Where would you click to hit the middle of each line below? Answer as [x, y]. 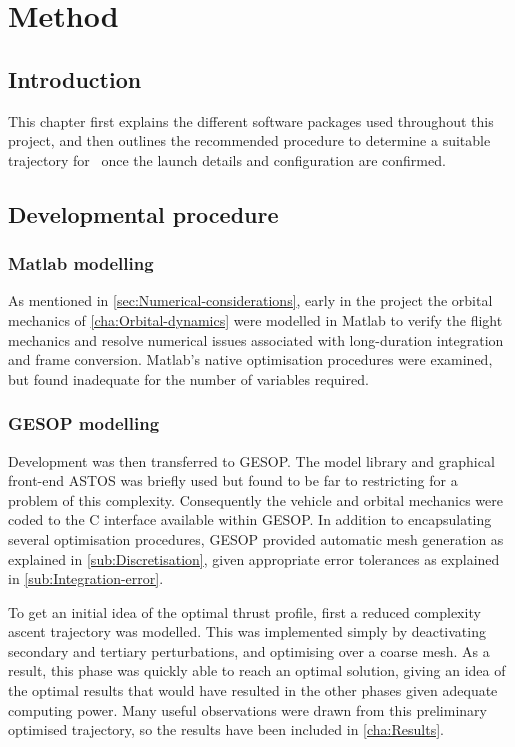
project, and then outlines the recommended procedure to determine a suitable [249, 140]
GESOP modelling [84, 423]
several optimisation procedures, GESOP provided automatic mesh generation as [256, 538]
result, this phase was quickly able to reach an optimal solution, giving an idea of [257, 670]
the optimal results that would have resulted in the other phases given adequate [253, 690]
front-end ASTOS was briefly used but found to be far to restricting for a [233, 480]
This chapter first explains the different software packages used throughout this [251, 120]
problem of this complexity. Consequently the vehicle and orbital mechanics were [255, 499]
